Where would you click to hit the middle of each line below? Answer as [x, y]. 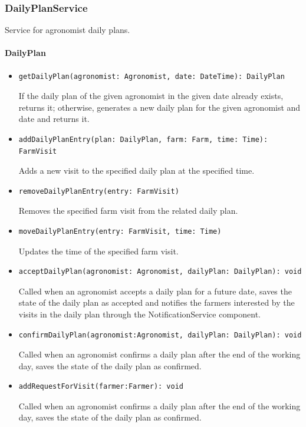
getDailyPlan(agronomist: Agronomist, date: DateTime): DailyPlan [152, 76]
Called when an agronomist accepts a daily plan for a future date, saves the [155, 291]
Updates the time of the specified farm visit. [98, 251]
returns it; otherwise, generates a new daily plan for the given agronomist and [159, 107]
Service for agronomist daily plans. [68, 30]
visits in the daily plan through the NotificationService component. [139, 314]
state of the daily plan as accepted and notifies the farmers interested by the [157, 302]
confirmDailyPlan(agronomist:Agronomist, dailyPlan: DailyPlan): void [160, 335]
